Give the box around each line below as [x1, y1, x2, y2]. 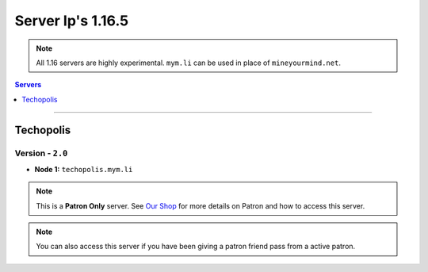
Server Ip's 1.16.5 [14, 12, 129, 29]
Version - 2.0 [14, 147, 68, 159]
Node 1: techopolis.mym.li [34, 164, 133, 174]
